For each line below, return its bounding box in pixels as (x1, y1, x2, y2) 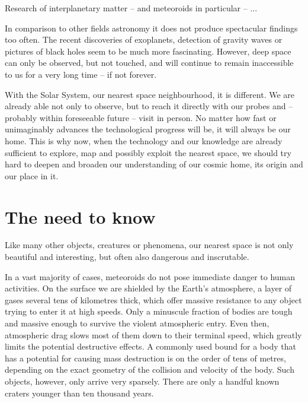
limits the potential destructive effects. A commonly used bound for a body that (5, 340, 296, 353)
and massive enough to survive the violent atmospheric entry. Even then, (5, 317, 269, 329)
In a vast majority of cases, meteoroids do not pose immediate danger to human (5, 270, 296, 283)
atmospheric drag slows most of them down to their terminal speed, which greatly (5, 328, 302, 341)
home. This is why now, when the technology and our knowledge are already (5, 134, 283, 147)
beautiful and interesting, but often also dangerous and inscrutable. (5, 250, 249, 263)
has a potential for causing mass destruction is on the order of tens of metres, (5, 351, 286, 364)
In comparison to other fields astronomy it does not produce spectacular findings (5, 21, 298, 34)
